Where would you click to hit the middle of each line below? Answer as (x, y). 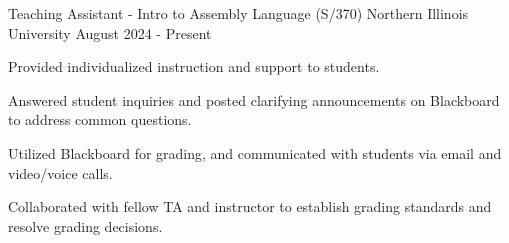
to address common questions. (100, 119)
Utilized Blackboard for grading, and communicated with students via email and (255, 152)
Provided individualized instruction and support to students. (194, 66)
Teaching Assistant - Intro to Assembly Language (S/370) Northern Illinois (238, 13)
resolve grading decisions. (85, 225)
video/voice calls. (60, 172)
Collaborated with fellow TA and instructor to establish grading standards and (250, 206)
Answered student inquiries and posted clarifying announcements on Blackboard (254, 99)
